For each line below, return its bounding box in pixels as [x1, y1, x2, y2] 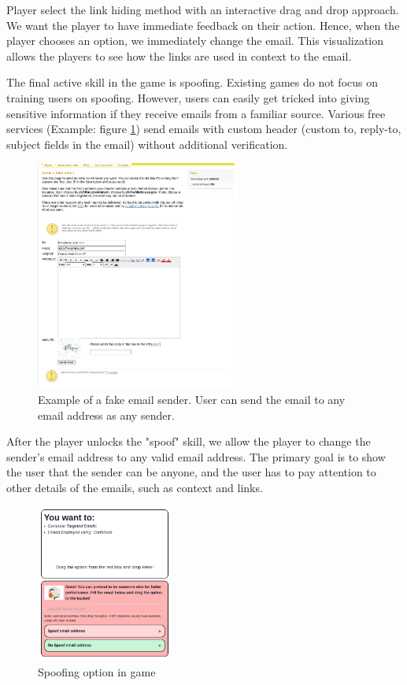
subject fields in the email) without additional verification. [6, 135, 288, 152]
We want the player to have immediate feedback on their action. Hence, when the [6, 17, 400, 33]
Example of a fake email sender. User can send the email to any [38, 391, 346, 407]
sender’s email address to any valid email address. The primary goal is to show [6, 448, 386, 465]
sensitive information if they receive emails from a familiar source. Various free [6, 105, 386, 121]
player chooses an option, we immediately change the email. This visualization [6, 32, 384, 49]
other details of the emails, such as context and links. [6, 479, 263, 495]
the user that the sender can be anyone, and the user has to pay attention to [6, 464, 376, 480]
